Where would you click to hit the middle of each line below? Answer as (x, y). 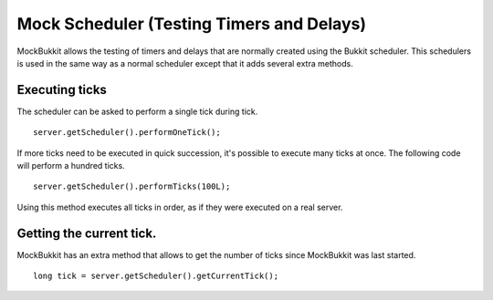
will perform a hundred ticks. (71, 166)
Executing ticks (62, 90)
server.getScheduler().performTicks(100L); (132, 186)
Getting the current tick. (87, 233)
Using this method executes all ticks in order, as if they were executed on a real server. (180, 207)
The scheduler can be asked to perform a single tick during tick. (137, 111)
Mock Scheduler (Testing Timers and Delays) (192, 24)
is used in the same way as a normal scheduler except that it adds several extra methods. (185, 63)
